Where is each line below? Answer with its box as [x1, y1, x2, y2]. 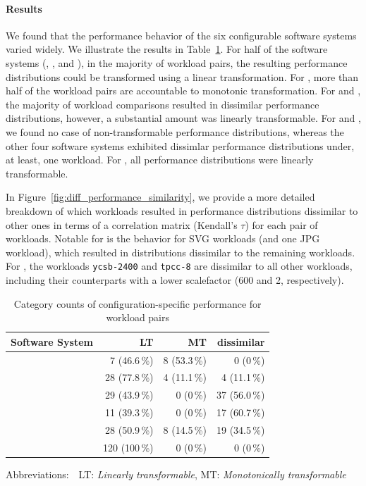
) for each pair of [245, 217, 318, 232]
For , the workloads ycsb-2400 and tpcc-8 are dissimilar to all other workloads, [6, 258, 353, 273]
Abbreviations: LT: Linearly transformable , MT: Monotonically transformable [6, 466, 346, 481]
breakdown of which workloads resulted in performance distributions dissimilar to [6, 203, 358, 218]
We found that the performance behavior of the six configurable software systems [6, 27, 357, 42]
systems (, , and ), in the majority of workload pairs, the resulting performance [6, 55, 348, 70]
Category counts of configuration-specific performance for [13, 296, 262, 311]
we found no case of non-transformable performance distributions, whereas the [6, 124, 344, 139]
